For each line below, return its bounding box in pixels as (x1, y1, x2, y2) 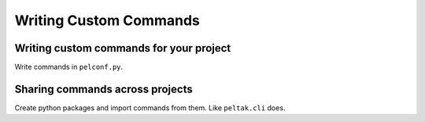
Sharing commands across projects (14, 82, 193, 95)
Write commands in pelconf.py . (14, 63, 124, 72)
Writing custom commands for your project (14, 41, 231, 55)
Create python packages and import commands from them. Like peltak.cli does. (14, 102, 286, 113)
